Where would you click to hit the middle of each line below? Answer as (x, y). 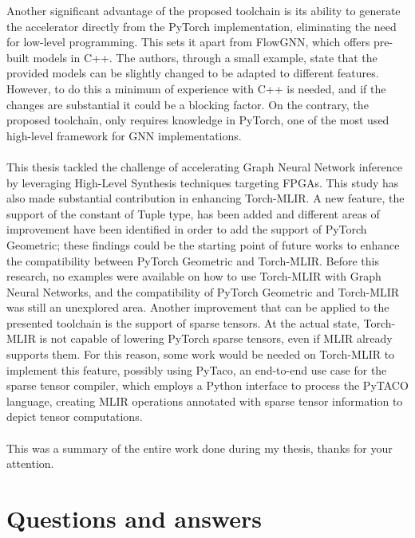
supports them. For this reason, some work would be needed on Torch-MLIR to (201, 354)
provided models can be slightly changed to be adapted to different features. (193, 73)
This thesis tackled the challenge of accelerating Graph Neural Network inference (204, 166)
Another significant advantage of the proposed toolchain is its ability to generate (204, 10)
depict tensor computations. (75, 416)
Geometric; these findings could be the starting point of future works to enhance (203, 244)
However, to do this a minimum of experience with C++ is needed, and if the (196, 88)
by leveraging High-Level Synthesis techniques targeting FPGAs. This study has (203, 182)
